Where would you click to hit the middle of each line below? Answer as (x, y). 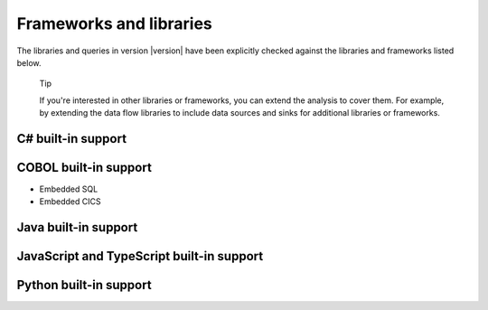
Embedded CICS (70, 202)
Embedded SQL (69, 189)
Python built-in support (84, 285)
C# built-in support (71, 139)
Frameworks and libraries (114, 23)
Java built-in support (77, 227)
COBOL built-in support (84, 167)
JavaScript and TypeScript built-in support (140, 256)
